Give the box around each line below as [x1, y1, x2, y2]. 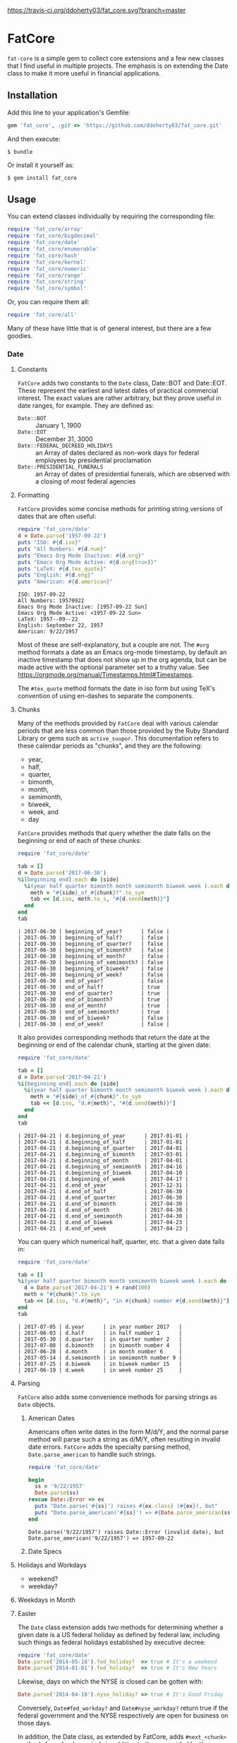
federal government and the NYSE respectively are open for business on [17, 1711, 229, 1720]
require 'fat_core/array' [7, 226, 83, 233]
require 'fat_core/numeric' [7, 265, 90, 272]
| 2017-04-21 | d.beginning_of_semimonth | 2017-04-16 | [17, 1163, 189, 1170]
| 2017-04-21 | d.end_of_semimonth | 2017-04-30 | [17, 1212, 189, 1220]
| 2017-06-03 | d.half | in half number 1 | [17, 1329, 183, 1336]
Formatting [17, 491, 49, 500]
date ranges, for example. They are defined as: [17, 402, 154, 410]
